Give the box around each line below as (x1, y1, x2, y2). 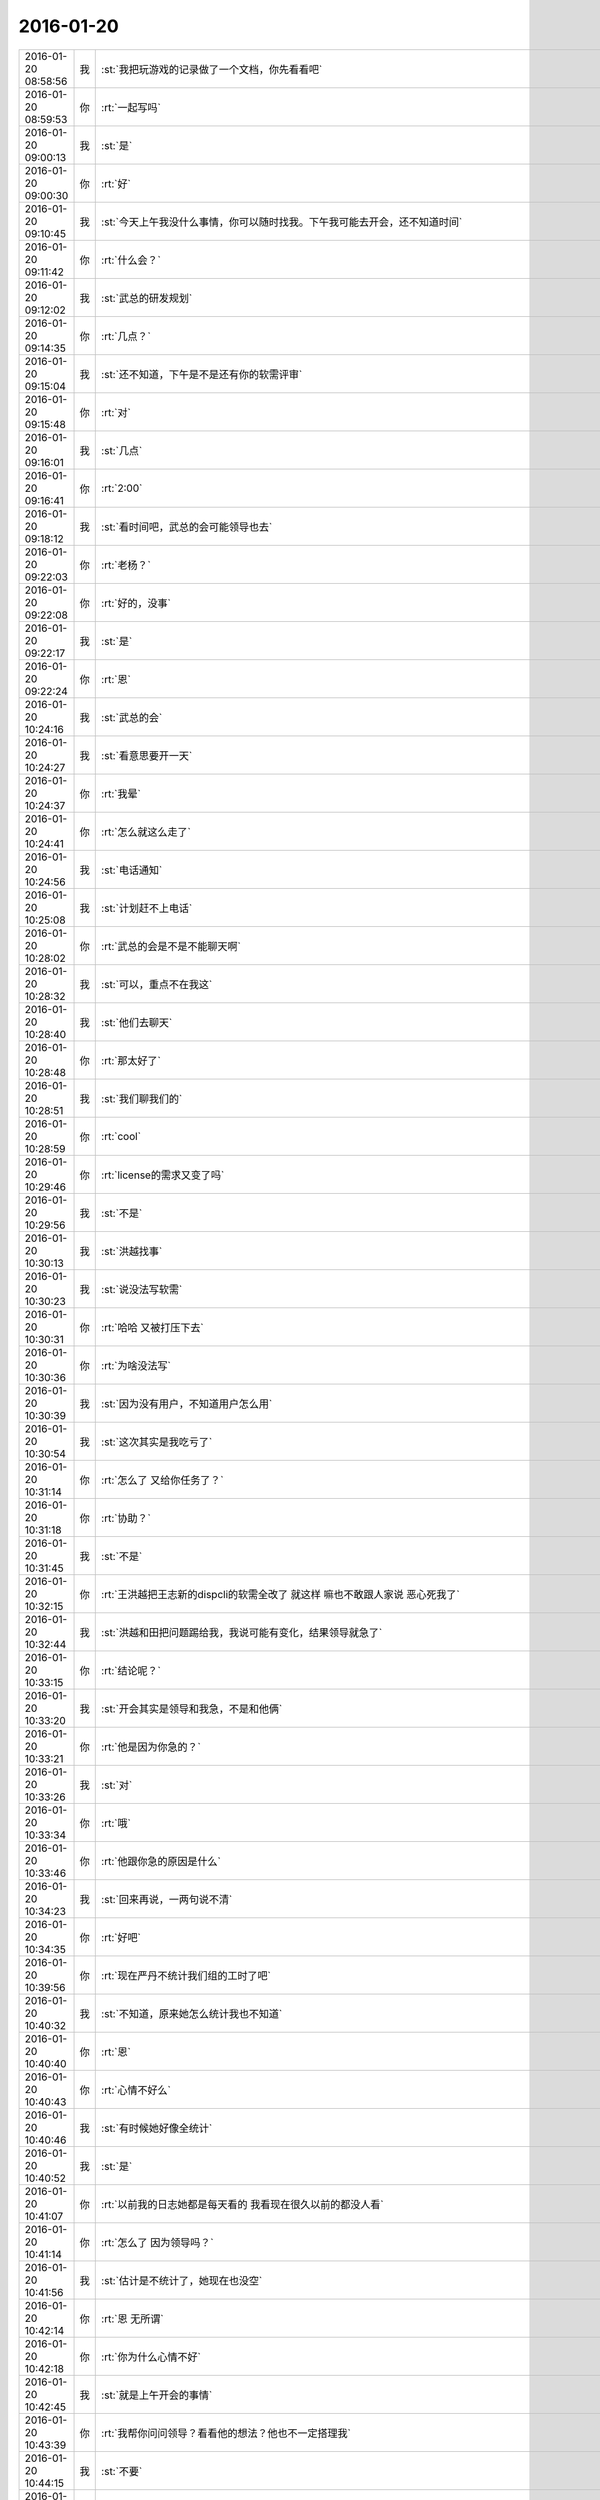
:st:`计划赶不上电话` (101, 901, 193, 915)
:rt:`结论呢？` (101, 1663, 162, 1677)
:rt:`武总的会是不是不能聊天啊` (101, 939, 242, 953)
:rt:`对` (101, 405, 132, 419)
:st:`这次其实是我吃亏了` (101, 1435, 213, 1449)
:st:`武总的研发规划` (101, 291, 193, 305)
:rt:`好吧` (101, 1930, 142, 1944)
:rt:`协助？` (101, 1511, 152, 1525)
